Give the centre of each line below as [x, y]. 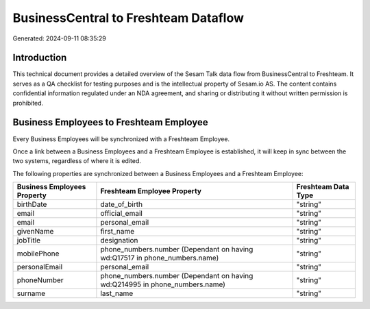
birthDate [32, 204]
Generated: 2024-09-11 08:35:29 [59, 38]
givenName [35, 232]
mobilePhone [38, 254]
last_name [117, 293]
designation [119, 240]
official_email [122, 214]
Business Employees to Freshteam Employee [110, 122]
